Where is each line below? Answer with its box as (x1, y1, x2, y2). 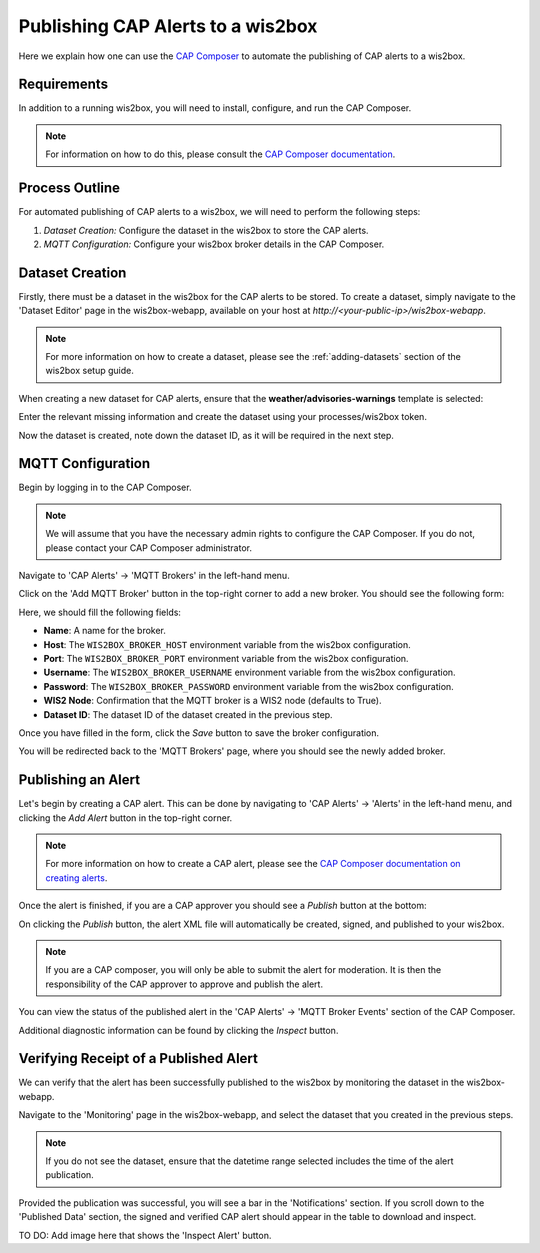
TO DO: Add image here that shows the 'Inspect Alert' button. (18, 1229, 272, 1241)
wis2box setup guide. (45, 365, 134, 377)
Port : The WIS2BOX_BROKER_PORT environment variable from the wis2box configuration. (43, 652, 409, 664)
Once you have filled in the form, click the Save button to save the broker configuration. (18, 726, 380, 739)
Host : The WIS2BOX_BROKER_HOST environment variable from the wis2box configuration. (43, 638, 411, 650)
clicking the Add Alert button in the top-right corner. (18, 811, 233, 824)
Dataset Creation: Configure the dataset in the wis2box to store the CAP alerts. (43, 224, 369, 236)
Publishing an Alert (18, 771, 140, 789)
